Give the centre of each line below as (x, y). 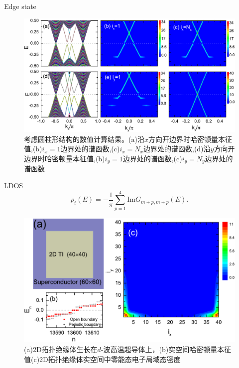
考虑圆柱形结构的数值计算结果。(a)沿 (84, 139)
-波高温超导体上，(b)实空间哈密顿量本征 (166, 349)
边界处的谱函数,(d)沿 (177, 149)
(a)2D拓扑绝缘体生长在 (61, 349)
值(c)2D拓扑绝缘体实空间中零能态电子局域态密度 (102, 359)
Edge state (20, 6)
